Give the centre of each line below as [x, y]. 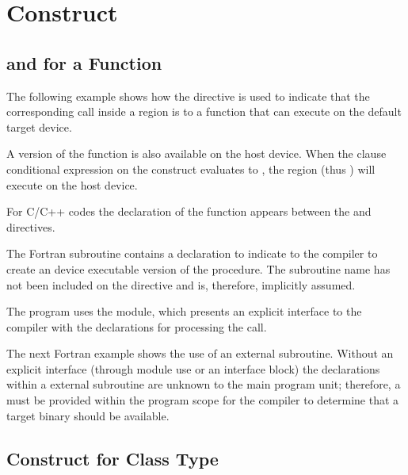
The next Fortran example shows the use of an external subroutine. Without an [200, 353]
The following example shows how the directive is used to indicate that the [188, 96]
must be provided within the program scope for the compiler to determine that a [203, 400]
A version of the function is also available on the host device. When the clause [196, 153]
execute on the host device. [72, 184]
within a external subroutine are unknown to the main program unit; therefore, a [204, 384]
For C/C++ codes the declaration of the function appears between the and [189, 211]
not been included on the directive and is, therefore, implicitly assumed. [181, 284]
